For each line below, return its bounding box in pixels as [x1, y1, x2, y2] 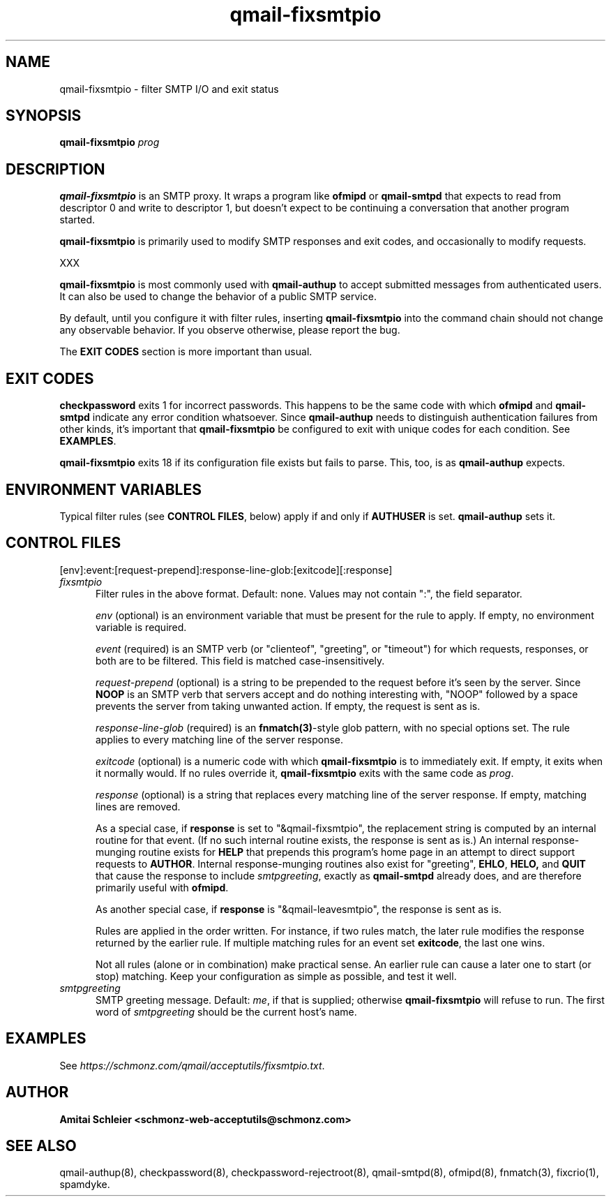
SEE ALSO [6, 1136, 77, 1155]
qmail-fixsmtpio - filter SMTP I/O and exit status [59, 82, 279, 95]
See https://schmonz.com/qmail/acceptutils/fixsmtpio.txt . [59, 1059, 325, 1071]
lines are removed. [96, 800, 181, 813]
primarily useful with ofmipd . [96, 881, 229, 893]
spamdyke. [59, 1178, 110, 1191]
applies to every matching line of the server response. [96, 733, 344, 745]
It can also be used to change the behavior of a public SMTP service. [59, 290, 377, 303]
